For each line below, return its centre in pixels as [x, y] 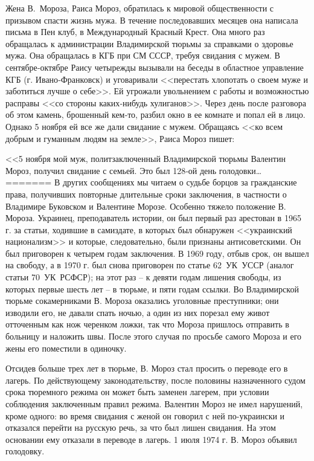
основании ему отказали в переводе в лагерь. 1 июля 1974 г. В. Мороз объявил [151, 439]
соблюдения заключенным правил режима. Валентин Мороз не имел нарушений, [154, 404]
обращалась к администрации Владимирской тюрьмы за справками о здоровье [149, 43]
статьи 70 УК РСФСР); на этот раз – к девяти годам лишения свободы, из [143, 277]
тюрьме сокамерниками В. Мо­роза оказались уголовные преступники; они [142, 301]
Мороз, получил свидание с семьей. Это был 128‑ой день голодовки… [134, 170]
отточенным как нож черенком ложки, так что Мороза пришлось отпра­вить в [147, 324]
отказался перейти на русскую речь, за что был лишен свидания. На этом [141, 427]
